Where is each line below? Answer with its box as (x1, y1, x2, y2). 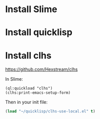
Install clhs (5, 49, 52, 61)
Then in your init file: (5, 99, 48, 105)
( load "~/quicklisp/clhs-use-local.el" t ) (5, 109, 95, 114)
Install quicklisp (5, 27, 73, 38)
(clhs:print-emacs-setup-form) (5, 90, 71, 95)
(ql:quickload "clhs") (5, 86, 53, 91)
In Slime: (5, 76, 24, 82)
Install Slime (5, 4, 58, 15)
